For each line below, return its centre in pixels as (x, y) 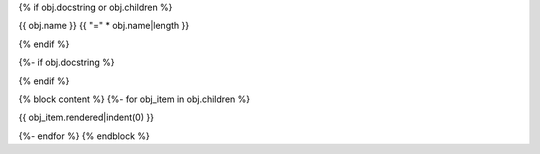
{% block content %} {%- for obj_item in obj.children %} (134, 99)
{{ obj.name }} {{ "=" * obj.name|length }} (104, 26)
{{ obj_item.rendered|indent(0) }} (86, 117)
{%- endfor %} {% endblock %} (84, 136)
